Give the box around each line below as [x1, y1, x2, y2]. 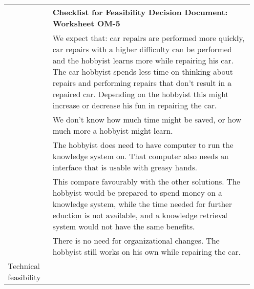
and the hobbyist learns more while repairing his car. [52, 55, 233, 66]
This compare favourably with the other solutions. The [52, 176, 240, 187]
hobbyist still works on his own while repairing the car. [52, 246, 241, 257]
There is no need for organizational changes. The [52, 235, 220, 246]
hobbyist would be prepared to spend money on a [52, 187, 222, 198]
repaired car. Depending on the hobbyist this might [52, 88, 229, 100]
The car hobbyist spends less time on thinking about [52, 66, 233, 77]
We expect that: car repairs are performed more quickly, [52, 32, 245, 43]
